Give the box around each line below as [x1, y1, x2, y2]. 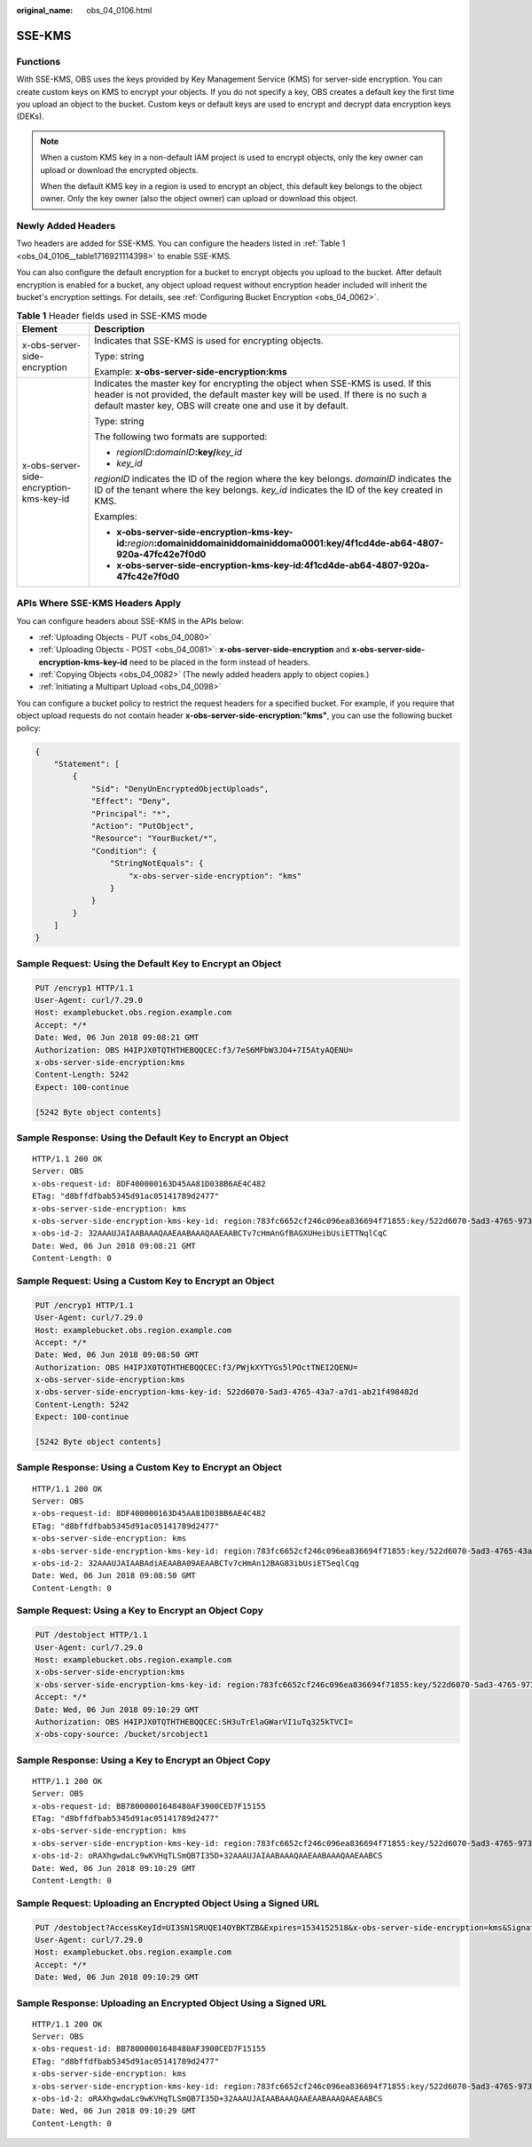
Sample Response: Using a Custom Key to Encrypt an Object [16, 1461, 283, 1473]
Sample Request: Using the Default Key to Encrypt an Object [16, 957, 282, 969]
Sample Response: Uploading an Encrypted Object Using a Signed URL [16, 1997, 327, 2009]
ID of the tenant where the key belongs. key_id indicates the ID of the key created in [94, 484, 443, 496]
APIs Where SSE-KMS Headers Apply [16, 597, 182, 610]
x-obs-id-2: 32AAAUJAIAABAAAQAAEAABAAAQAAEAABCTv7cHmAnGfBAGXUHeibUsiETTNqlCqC [32, 1228, 387, 1238]
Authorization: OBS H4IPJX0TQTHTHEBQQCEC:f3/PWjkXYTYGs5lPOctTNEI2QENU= [35, 1362, 358, 1372]
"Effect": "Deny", [90, 796, 172, 807]
